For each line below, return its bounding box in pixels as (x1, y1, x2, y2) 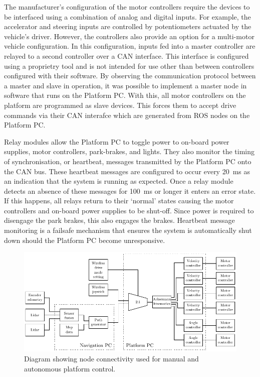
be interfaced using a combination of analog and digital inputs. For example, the (4, 11, 251, 22)
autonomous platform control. (24, 363, 116, 373)
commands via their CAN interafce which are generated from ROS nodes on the (4, 109, 250, 120)
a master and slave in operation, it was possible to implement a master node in (4, 80, 247, 90)
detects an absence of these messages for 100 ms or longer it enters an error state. (4, 185, 256, 196)
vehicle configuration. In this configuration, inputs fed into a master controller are (4, 41, 255, 51)
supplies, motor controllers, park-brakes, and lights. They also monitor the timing (4, 146, 255, 157)
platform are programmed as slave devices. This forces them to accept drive (4, 99, 236, 110)
